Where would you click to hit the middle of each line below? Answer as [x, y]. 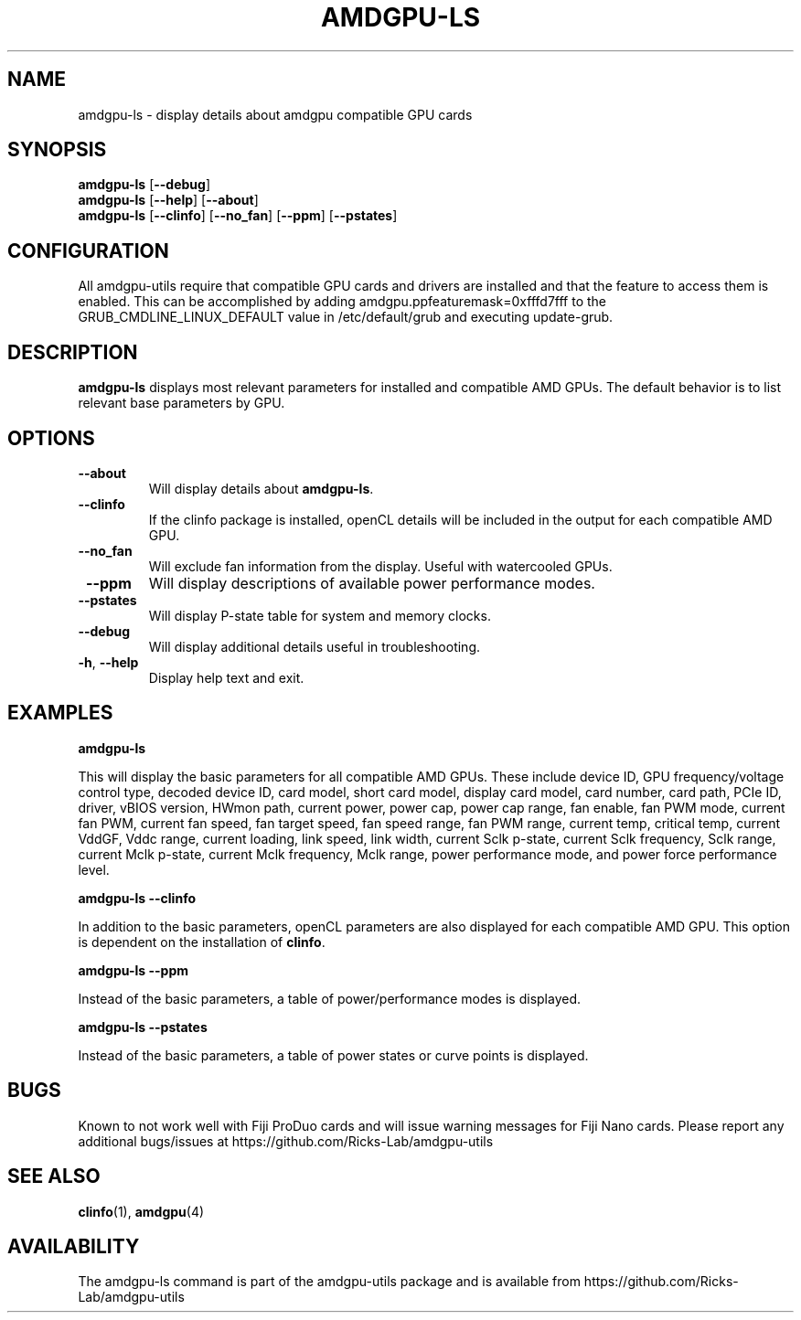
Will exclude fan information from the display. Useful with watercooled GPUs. [380, 566]
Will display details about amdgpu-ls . [261, 488]
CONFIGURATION [88, 250]
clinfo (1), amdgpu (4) [141, 1211]
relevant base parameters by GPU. [182, 403]
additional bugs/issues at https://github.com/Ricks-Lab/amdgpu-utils [286, 1141]
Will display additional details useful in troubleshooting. [315, 646]
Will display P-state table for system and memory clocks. [320, 615]
